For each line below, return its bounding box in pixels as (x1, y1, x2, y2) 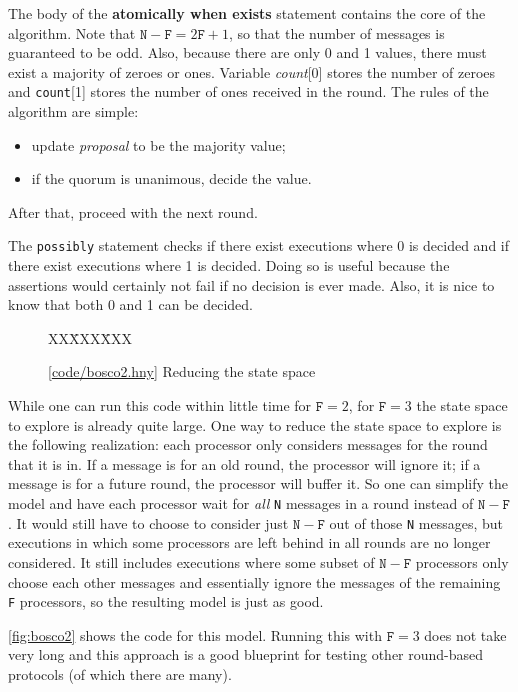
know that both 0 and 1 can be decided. (8, 294, 254, 315)
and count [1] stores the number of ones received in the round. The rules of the (8, 81, 489, 102)
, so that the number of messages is (228, 22, 445, 43)
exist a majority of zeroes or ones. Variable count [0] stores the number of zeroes (8, 61, 496, 82)
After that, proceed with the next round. (8, 201, 258, 222)
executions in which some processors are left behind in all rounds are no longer (8, 532, 491, 553)
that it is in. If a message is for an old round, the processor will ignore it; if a (8, 453, 481, 474)
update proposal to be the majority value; (31, 134, 286, 155)
